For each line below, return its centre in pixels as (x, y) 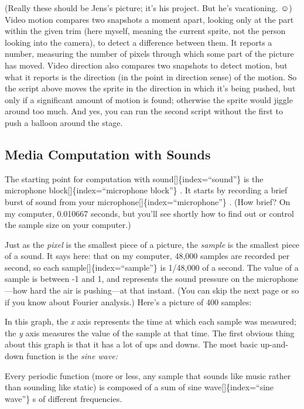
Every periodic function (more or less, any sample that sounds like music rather (148, 375)
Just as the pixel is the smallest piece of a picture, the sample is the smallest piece (152, 244)
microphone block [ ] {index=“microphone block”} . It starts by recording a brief (146, 190)
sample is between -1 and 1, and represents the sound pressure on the (129, 279)
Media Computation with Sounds (108, 154)
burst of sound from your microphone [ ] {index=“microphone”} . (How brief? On (148, 201)
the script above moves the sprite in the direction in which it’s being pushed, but (150, 88)
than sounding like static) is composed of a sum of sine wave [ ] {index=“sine (139, 387)
